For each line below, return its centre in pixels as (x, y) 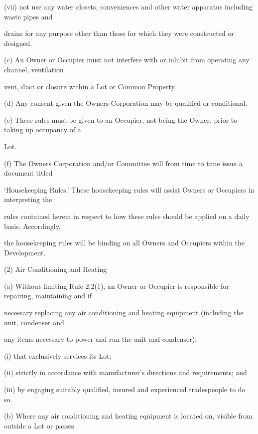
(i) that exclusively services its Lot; (58, 355)
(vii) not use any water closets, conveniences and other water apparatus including (129, 6)
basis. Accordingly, (32, 226)
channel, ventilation (34, 69)
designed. (18, 43)
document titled (28, 173)
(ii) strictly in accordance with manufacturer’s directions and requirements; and (126, 372)
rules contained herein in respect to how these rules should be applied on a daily (127, 216)
